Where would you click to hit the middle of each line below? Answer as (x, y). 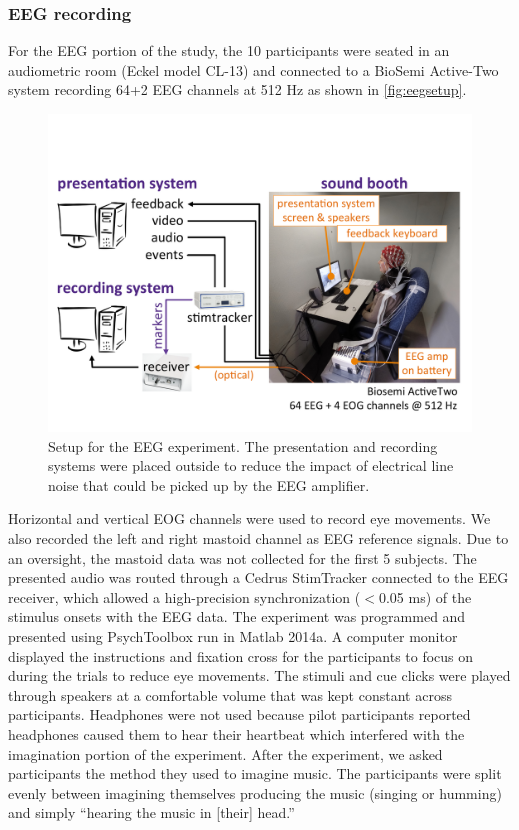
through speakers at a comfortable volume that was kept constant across (230, 694)
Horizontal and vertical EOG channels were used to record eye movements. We (249, 518)
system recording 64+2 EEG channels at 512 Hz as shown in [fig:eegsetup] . (237, 89)
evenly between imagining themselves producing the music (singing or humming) (255, 792)
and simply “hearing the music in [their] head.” (151, 812)
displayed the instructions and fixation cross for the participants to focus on (241, 655)
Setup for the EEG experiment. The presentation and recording (243, 445)
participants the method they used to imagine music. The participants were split (255, 773)
